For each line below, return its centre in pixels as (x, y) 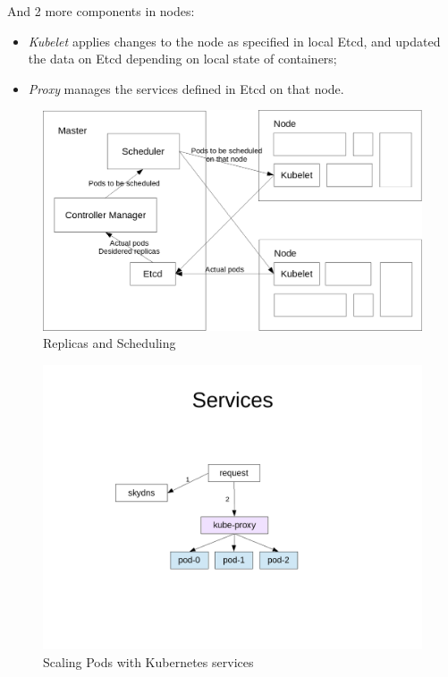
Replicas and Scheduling (110, 343)
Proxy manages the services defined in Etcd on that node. (186, 88)
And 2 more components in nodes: (101, 11)
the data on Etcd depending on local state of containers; (182, 59)
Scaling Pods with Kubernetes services (148, 661)
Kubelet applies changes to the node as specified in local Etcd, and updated (234, 41)
